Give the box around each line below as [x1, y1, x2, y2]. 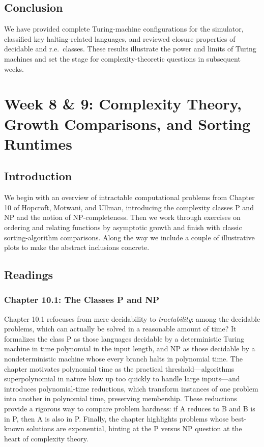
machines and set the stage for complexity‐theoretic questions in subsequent [4, 53, 241, 64]
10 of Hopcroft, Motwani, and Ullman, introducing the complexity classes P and [4, 202, 254, 212]
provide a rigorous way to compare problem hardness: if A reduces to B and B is [4, 403, 255, 414]
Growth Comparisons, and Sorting [4, 113, 251, 134]
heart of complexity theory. [4, 433, 89, 443]
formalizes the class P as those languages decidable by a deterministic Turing [4, 333, 245, 344]
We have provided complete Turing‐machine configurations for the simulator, [4, 23, 244, 34]
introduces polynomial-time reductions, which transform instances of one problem [4, 383, 258, 394]
